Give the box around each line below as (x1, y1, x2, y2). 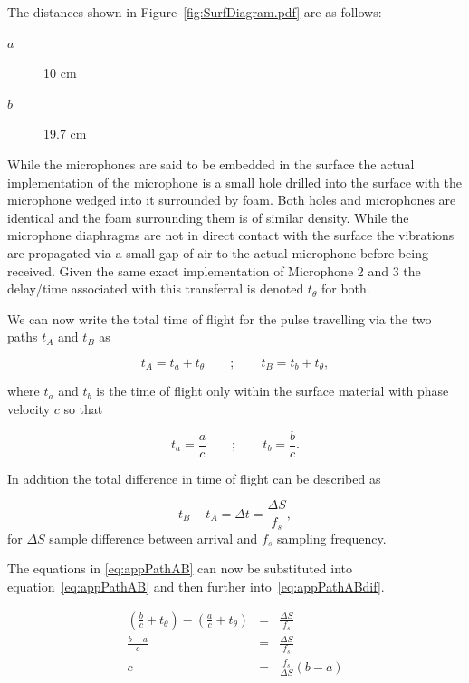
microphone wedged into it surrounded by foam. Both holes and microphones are (7, 190, 456, 209)
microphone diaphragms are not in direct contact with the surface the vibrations (7, 226, 455, 245)
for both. (321, 279, 370, 298)
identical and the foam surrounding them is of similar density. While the (7, 207, 409, 226)
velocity (7, 399, 51, 418)
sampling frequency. (276, 528, 387, 547)
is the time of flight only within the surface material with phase (96, 381, 449, 400)
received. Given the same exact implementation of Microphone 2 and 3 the (7, 261, 421, 280)
